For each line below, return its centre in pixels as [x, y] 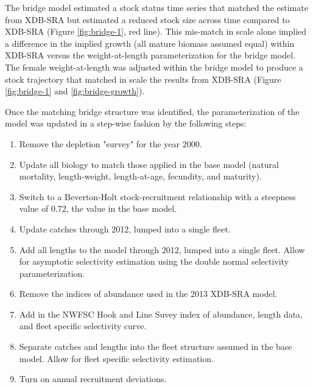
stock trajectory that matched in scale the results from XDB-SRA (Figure [143, 79]
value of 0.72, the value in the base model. [98, 208]
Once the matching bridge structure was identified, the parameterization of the [152, 111]
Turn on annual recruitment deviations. [93, 379]
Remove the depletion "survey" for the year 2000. [111, 143]
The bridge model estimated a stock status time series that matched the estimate [156, 7]
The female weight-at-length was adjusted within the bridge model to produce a [154, 67]
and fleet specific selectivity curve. [83, 326]
